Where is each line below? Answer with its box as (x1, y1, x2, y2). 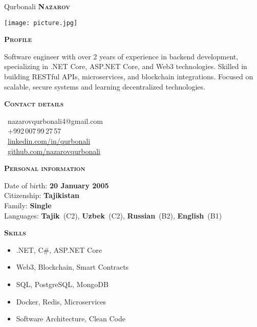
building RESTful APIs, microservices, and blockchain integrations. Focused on (4, 71, 253, 82)
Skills (4, 227, 26, 238)
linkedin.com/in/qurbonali (8, 136, 91, 146)
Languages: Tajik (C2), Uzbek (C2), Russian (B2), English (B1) (4, 210, 222, 221)
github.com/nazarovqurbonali (8, 145, 100, 156)
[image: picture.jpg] (4, 19, 78, 27)
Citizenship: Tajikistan (4, 190, 79, 201)
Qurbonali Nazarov (4, 1, 70, 11)
